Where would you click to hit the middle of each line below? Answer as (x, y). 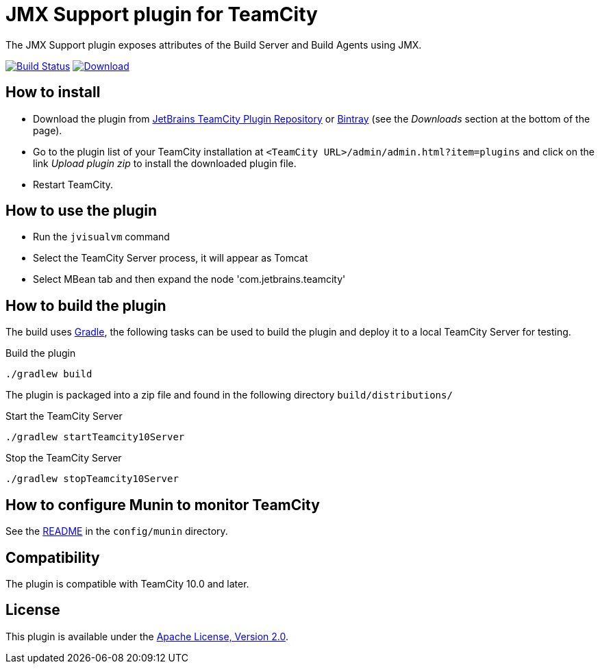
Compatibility (53, 557)
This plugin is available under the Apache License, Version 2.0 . (147, 636)
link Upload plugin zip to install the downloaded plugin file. (165, 163)
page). (48, 130)
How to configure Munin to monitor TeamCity (163, 505)
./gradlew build (49, 374)
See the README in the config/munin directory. (117, 531)
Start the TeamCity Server (64, 416)
